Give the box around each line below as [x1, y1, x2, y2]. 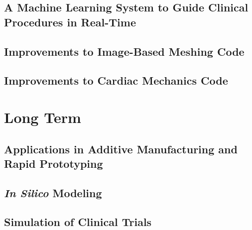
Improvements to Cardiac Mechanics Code [4, 73, 228, 88]
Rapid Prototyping [4, 155, 103, 171]
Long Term [4, 107, 81, 127]
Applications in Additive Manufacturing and [4, 141, 238, 156]
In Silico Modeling [4, 185, 102, 200]
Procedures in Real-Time [4, 14, 136, 29]
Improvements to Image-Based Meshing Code [4, 43, 245, 59]
